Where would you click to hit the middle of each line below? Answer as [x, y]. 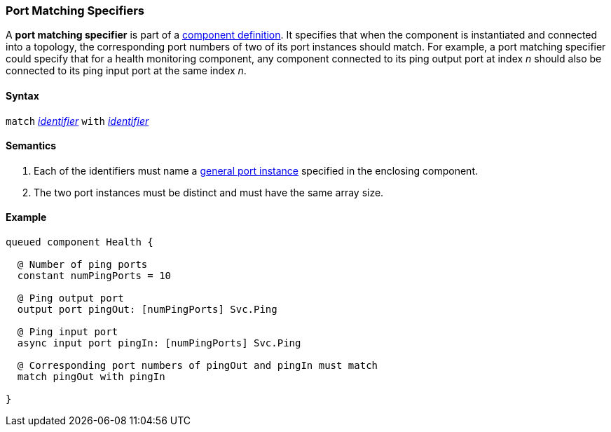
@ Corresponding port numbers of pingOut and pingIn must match [198, 366]
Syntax [22, 95]
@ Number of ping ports [82, 265]
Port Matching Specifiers [75, 11]
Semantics [31, 146]
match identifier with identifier [77, 121]
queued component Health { [80, 242]
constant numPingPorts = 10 [94, 276]
